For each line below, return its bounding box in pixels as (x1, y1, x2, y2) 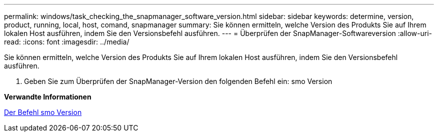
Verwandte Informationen (4, 92, 91, 101)
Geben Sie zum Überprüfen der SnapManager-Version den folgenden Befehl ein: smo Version (24, 77, 332, 85)
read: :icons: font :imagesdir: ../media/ (4, 37, 129, 46)
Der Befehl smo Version (4, 108, 82, 116)
